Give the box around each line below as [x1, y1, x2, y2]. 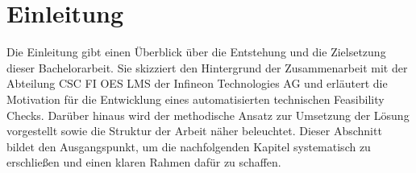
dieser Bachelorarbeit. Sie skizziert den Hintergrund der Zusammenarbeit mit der [6, 59, 408, 76]
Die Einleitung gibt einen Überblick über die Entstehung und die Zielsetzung [6, 43, 386, 60]
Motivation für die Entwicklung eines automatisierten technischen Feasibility [6, 90, 385, 107]
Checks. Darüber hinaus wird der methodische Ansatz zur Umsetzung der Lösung [6, 106, 410, 123]
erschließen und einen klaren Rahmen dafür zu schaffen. [6, 154, 281, 171]
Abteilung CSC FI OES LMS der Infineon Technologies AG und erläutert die [6, 75, 388, 92]
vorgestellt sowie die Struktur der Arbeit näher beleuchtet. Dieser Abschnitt [6, 122, 382, 139]
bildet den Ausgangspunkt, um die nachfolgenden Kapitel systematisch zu [6, 138, 371, 154]
